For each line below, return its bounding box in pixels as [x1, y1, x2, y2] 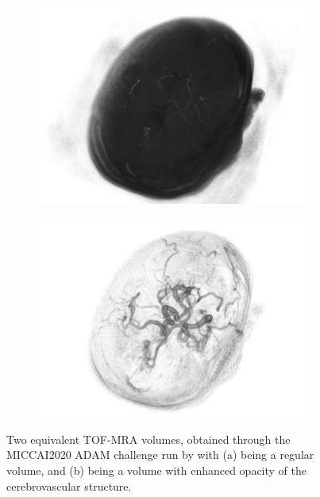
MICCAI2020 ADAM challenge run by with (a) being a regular [6, 446, 314, 463]
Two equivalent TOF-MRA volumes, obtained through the [6, 430, 291, 447]
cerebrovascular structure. [6, 477, 132, 494]
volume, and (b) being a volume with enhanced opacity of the [6, 461, 307, 478]
